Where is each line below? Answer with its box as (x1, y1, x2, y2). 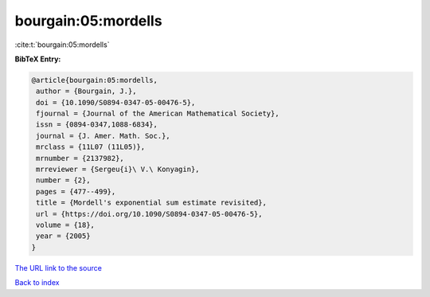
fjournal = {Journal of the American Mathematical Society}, (36, 109, 279, 119)
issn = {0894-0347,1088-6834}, (36, 120, 158, 129)
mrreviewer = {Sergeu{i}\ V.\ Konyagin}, (36, 165, 200, 174)
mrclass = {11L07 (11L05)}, (36, 143, 146, 151)
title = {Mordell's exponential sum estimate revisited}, (36, 198, 267, 207)
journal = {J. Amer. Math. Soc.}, (36, 131, 170, 140)
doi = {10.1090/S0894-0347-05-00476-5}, (36, 98, 196, 107)
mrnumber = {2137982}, (36, 154, 125, 162)
